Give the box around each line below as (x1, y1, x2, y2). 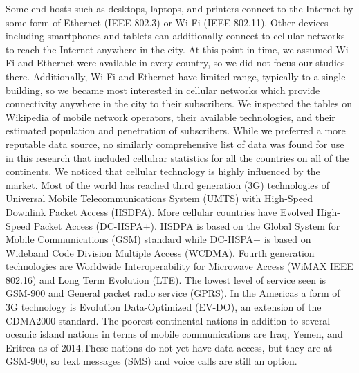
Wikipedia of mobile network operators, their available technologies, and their (6, 109, 335, 124)
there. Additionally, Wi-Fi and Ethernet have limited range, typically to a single (6, 69, 346, 83)
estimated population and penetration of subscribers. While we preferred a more (6, 123, 346, 138)
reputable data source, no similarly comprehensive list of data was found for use (6, 136, 344, 151)
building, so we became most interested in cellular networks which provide (6, 82, 320, 97)
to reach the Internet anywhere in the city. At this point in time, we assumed (6, 42, 333, 56)
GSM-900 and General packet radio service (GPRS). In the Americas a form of (6, 286, 340, 300)
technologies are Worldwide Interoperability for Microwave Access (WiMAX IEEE (6, 259, 353, 273)
